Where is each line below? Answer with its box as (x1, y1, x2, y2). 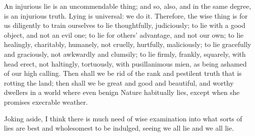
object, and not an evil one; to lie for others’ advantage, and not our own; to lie (4, 29, 244, 40)
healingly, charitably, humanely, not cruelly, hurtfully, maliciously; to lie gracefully (4, 39, 252, 49)
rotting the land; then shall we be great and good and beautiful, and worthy (4, 77, 234, 88)
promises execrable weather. (4, 96, 88, 107)
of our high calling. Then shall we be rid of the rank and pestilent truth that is (4, 68, 242, 78)
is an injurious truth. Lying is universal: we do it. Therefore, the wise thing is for (4, 10, 248, 21)
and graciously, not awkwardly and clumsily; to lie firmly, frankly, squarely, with (4, 48, 246, 59)
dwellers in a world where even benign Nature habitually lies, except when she (4, 87, 240, 97)
